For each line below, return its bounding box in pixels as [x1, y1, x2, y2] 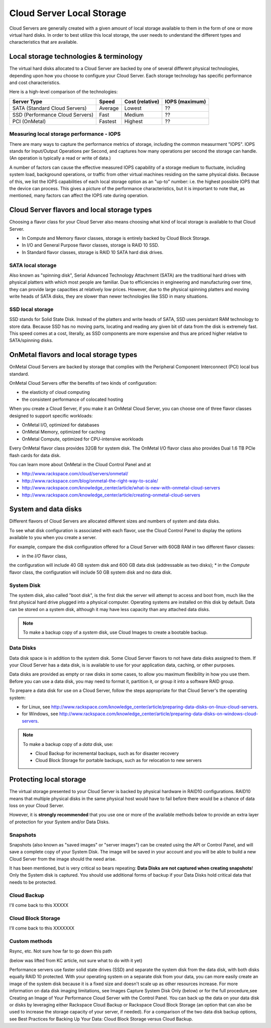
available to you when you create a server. [9, 535, 97, 541]
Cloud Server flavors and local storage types [9, 206, 153, 214]
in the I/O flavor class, [22, 553, 67, 559]
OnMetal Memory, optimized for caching [22, 429, 105, 435]
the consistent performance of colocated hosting [22, 396, 123, 402]
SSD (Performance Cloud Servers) [12, 111, 94, 118]
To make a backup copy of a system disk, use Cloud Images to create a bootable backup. [23, 629, 208, 636]
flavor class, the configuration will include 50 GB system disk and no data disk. [9, 569, 172, 575]
